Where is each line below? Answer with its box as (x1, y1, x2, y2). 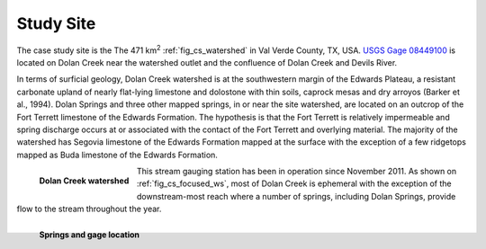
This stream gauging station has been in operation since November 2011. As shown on (136, 166, 457, 177)
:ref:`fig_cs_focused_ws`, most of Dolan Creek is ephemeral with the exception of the (136, 178, 452, 189)
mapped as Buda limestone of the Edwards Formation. (16, 149, 218, 160)
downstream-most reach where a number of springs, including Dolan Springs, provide (136, 191, 456, 201)
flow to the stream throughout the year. (16, 203, 162, 215)
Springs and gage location (39, 229, 139, 240)
